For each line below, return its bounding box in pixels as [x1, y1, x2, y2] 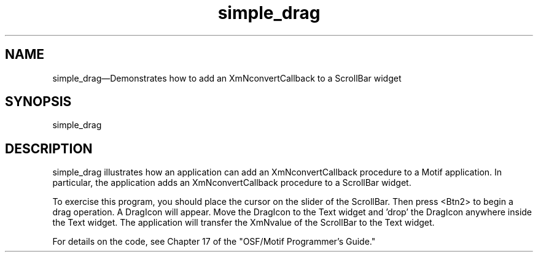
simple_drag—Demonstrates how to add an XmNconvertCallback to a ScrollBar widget [52, 72, 402, 83]
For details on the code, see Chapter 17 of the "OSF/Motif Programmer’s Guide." [52, 236, 376, 247]
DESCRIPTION [5, 140, 93, 156]
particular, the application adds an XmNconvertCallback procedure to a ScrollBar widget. [52, 177, 411, 188]
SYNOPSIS [5, 94, 72, 110]
